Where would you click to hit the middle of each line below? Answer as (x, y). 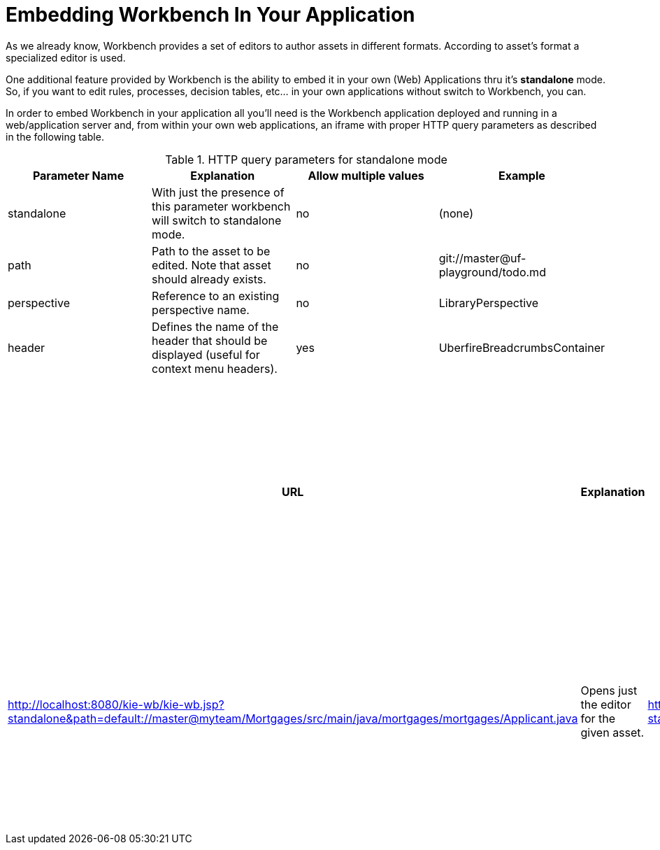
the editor (606, 704)
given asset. (612, 732)
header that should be (210, 340)
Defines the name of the (215, 326)
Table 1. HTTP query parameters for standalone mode (306, 159)
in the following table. (55, 136)
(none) (456, 213)
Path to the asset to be (211, 251)
